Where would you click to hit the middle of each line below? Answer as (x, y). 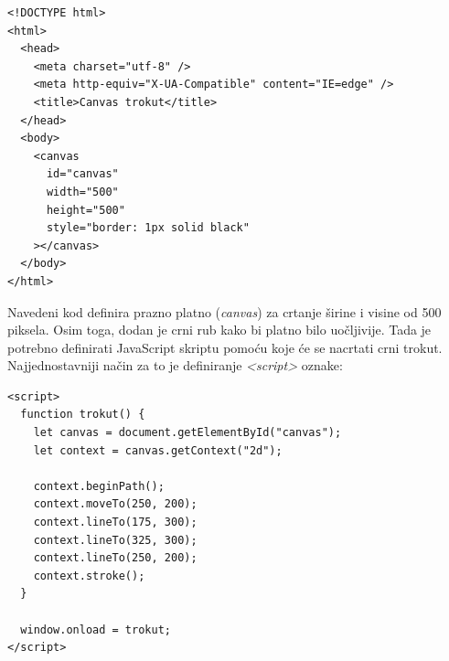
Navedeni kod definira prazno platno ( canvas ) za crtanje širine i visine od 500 (224, 311)
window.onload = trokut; (96, 629)
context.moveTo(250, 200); (115, 504)
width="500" (82, 192)
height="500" (86, 210)
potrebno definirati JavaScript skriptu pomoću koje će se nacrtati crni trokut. (225, 347)
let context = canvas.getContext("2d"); (158, 450)
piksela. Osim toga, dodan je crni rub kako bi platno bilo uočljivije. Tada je (219, 330)
